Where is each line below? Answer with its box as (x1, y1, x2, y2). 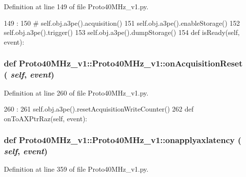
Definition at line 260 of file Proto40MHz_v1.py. (4, 87, 149, 97)
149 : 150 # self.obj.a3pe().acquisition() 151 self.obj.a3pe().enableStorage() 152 (4, 17, 240, 28)
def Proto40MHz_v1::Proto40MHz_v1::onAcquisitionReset (4, 57, 243, 69)
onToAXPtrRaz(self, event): (4, 113, 88, 123)
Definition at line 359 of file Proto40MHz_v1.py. (4, 164, 149, 174)
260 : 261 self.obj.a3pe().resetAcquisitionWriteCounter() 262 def (4, 104, 194, 114)
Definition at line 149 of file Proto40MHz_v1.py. (4, 1, 149, 11)
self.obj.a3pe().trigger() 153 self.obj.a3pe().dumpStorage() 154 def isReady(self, (4, 27, 240, 37)
